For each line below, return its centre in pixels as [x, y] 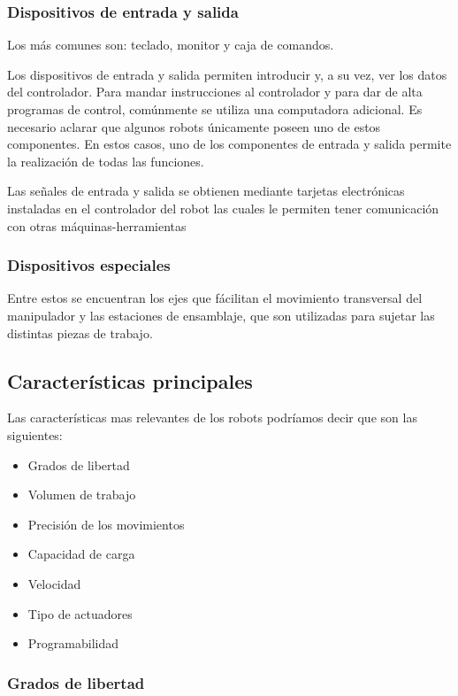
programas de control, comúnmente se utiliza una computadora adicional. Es [215, 109]
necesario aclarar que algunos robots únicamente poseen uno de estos [194, 126]
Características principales [130, 380]
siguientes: [35, 434]
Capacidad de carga [81, 554]
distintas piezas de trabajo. [80, 333]
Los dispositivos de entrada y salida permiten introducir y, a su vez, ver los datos [227, 74]
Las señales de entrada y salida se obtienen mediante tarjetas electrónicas [206, 191]
